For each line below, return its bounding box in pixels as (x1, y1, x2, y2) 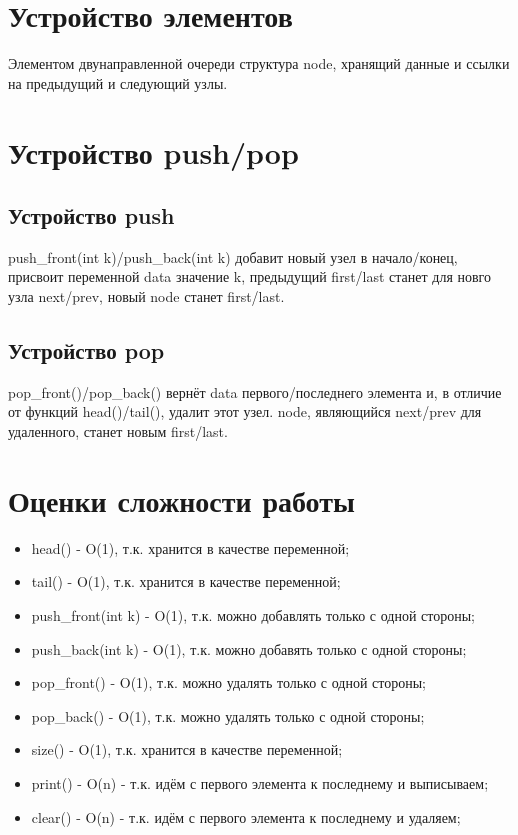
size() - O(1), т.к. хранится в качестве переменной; (31, 739, 343, 760)
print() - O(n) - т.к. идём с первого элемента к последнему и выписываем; (31, 772, 489, 793)
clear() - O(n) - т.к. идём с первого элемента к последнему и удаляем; (31, 806, 461, 827)
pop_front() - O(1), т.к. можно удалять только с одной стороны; (31, 672, 427, 693)
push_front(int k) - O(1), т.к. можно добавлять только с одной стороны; (31, 604, 476, 625)
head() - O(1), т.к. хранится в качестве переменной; (31, 537, 350, 558)
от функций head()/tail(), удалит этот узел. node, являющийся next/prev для (8, 401, 482, 422)
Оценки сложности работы (8, 479, 355, 520)
